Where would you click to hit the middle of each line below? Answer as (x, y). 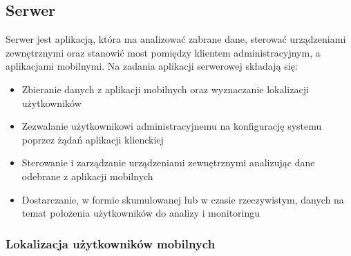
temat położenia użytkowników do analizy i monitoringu (141, 213)
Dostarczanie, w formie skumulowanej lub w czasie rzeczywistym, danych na (183, 199)
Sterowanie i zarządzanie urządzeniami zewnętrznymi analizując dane (168, 163)
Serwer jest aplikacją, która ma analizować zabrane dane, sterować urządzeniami (176, 39)
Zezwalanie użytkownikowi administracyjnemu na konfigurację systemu (172, 126)
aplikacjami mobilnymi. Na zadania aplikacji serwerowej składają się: (152, 66)
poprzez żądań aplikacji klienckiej (93, 139)
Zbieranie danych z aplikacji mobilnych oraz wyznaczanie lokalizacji (165, 89)
